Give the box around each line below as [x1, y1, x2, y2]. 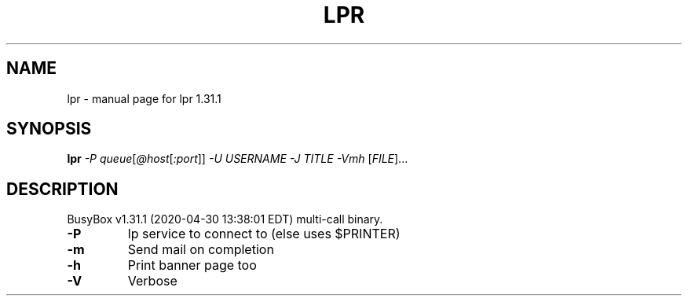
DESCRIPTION [6, 179, 119, 199]
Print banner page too [127, 257, 257, 274]
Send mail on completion [127, 241, 274, 258]
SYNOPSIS [6, 119, 92, 139]
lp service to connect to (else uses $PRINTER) [127, 226, 401, 242]
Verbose [127, 273, 177, 289]
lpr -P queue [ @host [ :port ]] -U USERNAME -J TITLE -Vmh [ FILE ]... [67, 152, 408, 166]
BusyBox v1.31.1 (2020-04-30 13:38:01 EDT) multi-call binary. [67, 212, 383, 226]
